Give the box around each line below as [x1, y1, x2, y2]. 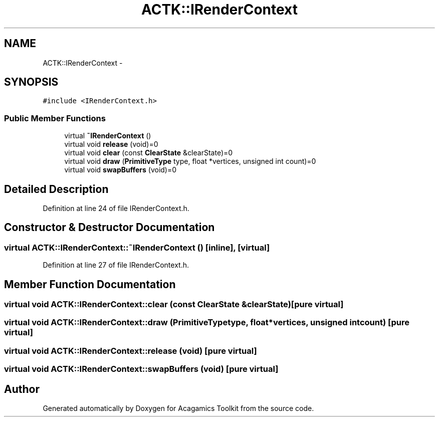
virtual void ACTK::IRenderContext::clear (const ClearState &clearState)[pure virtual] [4, 299, 344, 310]
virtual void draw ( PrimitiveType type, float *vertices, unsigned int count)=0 [64, 157, 316, 166]
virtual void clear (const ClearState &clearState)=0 [64, 148, 233, 157]
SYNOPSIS [4, 76, 59, 89]
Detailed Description [4, 182, 109, 195]
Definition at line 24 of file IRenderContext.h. [43, 204, 189, 213]
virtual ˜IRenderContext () [64, 131, 151, 140]
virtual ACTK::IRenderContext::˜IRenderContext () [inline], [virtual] [4, 242, 270, 253]
